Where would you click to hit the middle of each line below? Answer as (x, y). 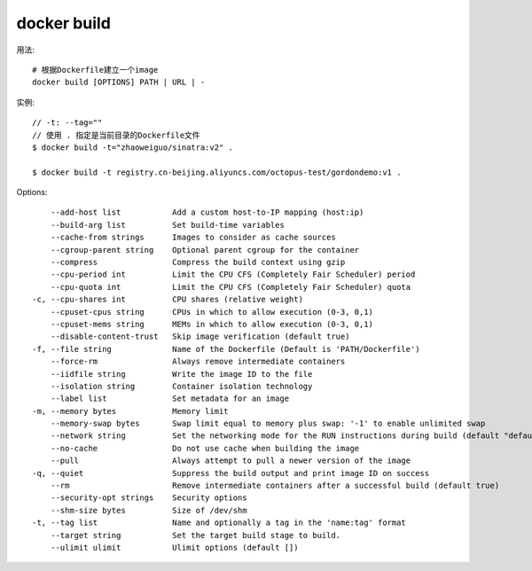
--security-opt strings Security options (149, 498)
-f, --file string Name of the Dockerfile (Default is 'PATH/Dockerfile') (226, 349)
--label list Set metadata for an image (170, 399)
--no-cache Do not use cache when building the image (205, 448)
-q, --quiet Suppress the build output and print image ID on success (231, 473)
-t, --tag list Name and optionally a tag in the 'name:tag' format (219, 523)
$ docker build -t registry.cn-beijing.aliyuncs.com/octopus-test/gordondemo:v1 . (217, 172)
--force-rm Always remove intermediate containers (198, 362)
